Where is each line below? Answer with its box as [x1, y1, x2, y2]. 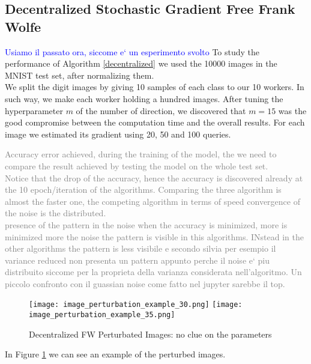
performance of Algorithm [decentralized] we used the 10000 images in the [5, 57, 277, 70]
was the [278, 104, 307, 117]
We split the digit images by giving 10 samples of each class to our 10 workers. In [5, 80, 304, 93]
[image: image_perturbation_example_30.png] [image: [29, 300, 243, 309]
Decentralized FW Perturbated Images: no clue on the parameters [29, 327, 272, 340]
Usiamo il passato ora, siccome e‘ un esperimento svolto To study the [5, 45, 260, 58]
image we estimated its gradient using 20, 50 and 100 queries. [5, 127, 231, 140]
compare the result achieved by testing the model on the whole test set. [5, 159, 268, 172]
